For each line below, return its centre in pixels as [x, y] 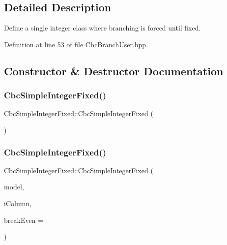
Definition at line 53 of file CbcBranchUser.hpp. [76, 44]
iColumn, [18, 203]
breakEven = [24, 220]
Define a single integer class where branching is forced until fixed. [102, 28]
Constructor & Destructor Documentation [114, 71]
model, [14, 187]
